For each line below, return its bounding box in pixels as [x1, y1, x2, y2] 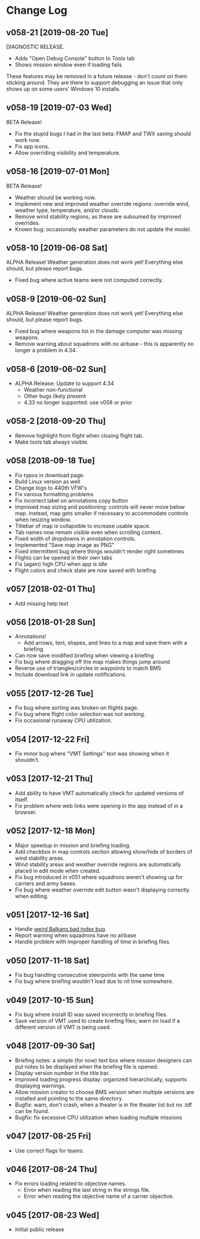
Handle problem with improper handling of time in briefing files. [14, 938, 171, 945]
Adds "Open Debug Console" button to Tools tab [14, 55, 136, 62]
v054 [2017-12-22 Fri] [6, 734, 90, 744]
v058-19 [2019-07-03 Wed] [6, 103, 112, 113]
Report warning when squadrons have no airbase [14, 932, 136, 939]
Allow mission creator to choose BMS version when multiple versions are [14, 1088, 195, 1096]
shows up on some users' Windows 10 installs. [6, 85, 121, 93]
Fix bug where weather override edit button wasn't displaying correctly [14, 886, 190, 893]
